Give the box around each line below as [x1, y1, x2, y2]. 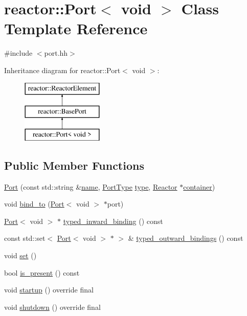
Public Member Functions [4, 157, 144, 173]
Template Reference [4, 18, 148, 39]
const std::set [4, 233, 46, 243]
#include [4, 48, 33, 58]
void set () [4, 250, 37, 261]
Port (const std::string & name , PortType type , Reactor [4, 181, 177, 192]
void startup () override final [4, 284, 94, 295]
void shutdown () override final [4, 301, 101, 312]
